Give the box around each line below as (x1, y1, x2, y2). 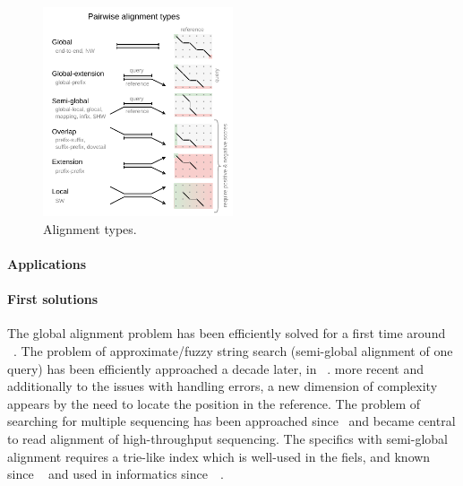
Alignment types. (43, 219, 137, 238)
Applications (7, 255, 87, 273)
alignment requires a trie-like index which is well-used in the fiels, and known (7, 447, 431, 465)
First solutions (7, 290, 99, 308)
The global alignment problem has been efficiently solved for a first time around (7, 324, 446, 343)
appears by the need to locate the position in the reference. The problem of (7, 394, 421, 412)
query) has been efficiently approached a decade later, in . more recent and (7, 359, 424, 378)
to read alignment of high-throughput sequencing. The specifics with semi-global (7, 429, 448, 447)
